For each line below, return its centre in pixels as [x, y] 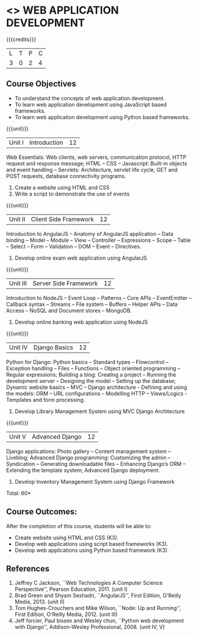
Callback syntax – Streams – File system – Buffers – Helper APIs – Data [92, 304]
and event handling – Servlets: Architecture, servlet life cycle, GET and [92, 170]
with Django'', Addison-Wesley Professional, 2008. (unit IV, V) [90, 627]
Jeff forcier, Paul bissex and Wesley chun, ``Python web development [99, 621]
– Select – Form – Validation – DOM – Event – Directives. [74, 246]
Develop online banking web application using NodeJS [81, 322]
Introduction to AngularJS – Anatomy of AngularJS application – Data [90, 234]
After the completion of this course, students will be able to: [79, 526]
